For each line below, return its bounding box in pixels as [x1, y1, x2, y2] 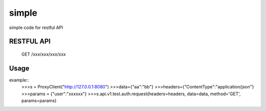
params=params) [21, 98, 57, 104]
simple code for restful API [9, 25, 64, 30]
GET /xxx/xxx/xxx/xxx [21, 51, 66, 57]
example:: [9, 77, 29, 83]
